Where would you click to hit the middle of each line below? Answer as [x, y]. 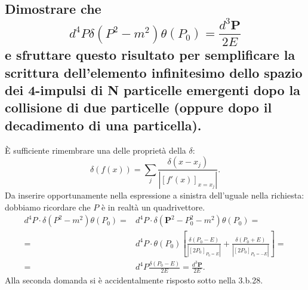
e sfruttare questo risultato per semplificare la [150, 55]
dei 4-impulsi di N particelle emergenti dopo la [153, 89]
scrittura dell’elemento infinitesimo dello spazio [154, 72]
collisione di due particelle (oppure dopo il [138, 107]
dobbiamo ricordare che [48, 207]
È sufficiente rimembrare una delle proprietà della [96, 150]
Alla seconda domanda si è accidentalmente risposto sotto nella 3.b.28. [134, 280]
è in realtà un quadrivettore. [153, 207]
